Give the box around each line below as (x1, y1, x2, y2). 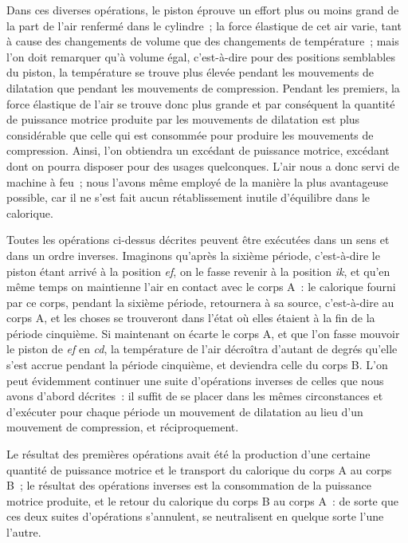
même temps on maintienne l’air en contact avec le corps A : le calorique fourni (6, 278, 396, 295)
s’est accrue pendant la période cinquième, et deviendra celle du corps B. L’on (6, 356, 388, 373)
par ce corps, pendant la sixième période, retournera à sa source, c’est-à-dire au (6, 293, 394, 310)
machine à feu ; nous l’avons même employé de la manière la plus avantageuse (6, 173, 388, 190)
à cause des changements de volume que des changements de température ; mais (6, 33, 399, 49)
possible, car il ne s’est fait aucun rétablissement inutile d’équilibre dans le (6, 189, 371, 206)
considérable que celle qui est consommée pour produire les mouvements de (6, 126, 374, 143)
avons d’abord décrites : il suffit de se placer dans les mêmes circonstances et (6, 388, 383, 404)
